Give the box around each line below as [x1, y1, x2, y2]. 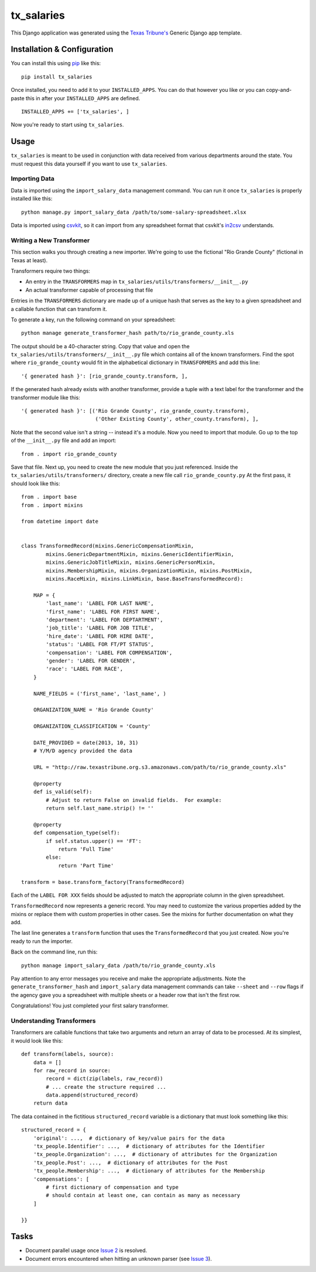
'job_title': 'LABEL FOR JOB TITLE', [46, 625, 154, 632]
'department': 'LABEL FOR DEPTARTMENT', [46, 616, 163, 623]
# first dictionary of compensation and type [46, 1184, 178, 1191]
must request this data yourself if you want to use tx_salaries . [11, 160, 167, 167]
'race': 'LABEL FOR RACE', [46, 666, 123, 673]
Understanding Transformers [11, 1016, 96, 1024]
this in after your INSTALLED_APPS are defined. [25, 94, 140, 102]
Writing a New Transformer [11, 236, 90, 244]
